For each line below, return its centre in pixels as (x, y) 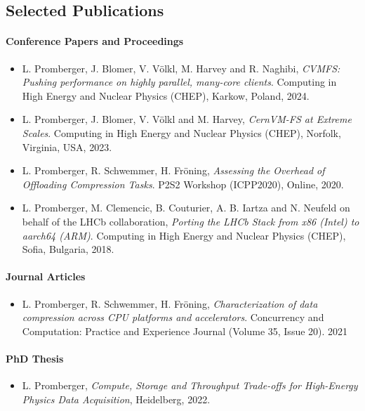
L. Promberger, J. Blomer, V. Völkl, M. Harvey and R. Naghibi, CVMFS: (181, 68)
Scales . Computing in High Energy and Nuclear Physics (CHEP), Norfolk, (181, 132)
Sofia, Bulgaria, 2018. (68, 249)
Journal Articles (46, 276)
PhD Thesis (35, 358)
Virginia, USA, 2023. (67, 146)
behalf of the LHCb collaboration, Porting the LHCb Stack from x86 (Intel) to (191, 221)
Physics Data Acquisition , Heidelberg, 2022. (116, 399)
